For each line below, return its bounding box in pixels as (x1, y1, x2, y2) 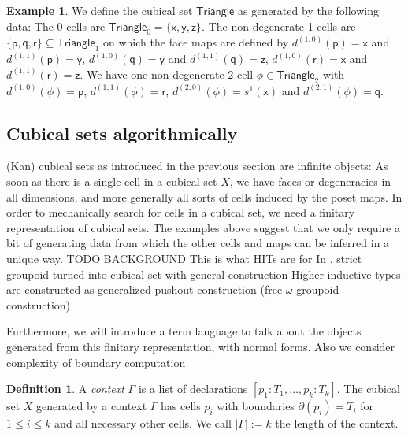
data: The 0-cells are (6, 17, 106, 34)
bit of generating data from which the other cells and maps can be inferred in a (6, 235, 390, 251)
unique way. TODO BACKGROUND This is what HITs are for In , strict (6, 250, 362, 266)
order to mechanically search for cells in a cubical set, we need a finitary (6, 204, 355, 220)
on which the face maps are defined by (103, 34, 289, 50)
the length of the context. (275, 415, 399, 431)
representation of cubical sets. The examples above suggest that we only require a (6, 219, 400, 235)
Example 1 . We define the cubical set (6, 2, 193, 18)
